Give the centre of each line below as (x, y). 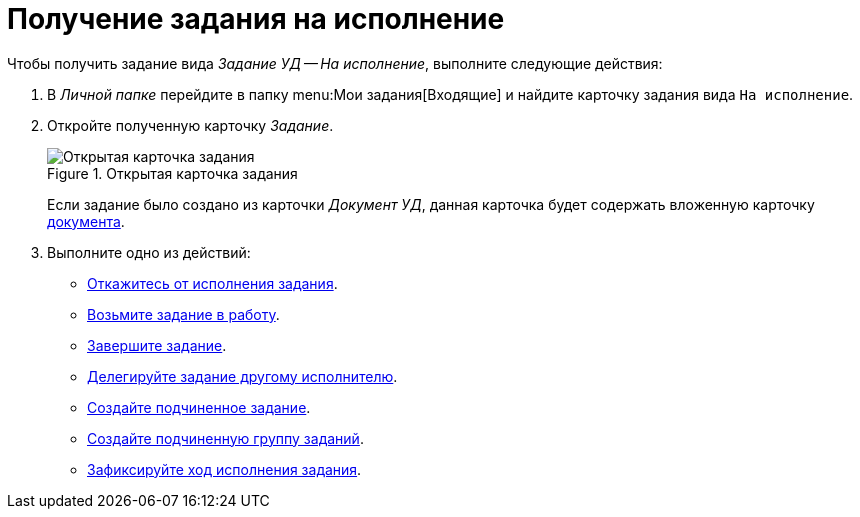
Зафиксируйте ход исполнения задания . (224, 469)
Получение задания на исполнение (256, 19)
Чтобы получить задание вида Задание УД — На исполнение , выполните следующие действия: (335, 63)
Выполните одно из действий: (149, 252)
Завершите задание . (157, 345)
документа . (86, 221)
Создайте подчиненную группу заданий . (225, 438)
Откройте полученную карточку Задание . (190, 125)
